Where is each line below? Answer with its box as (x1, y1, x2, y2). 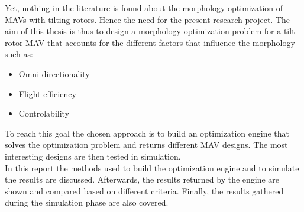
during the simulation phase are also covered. (5, 196, 169, 208)
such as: (5, 48, 33, 60)
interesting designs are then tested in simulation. (5, 150, 181, 162)
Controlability (18, 107, 70, 120)
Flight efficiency (18, 87, 76, 100)
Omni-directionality (18, 67, 90, 79)
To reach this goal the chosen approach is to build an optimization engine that (5, 127, 289, 139)
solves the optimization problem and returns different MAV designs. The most (5, 138, 288, 151)
